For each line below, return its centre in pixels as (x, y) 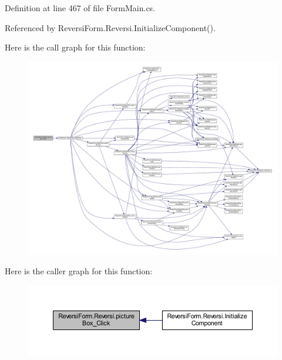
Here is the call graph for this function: (75, 47)
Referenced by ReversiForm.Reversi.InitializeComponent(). (110, 27)
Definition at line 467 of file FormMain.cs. (80, 8)
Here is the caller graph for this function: (79, 271)
